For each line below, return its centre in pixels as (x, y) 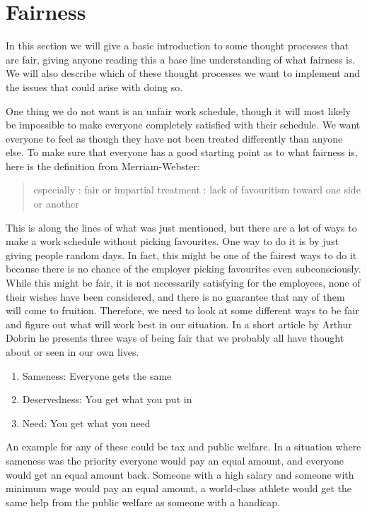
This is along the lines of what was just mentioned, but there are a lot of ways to (181, 227)
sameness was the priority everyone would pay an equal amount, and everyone (175, 460)
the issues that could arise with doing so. (94, 86)
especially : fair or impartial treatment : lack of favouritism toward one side (197, 190)
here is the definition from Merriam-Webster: (103, 166)
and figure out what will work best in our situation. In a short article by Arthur (179, 324)
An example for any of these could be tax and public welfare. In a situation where (183, 447)
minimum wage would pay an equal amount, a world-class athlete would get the (179, 488)
